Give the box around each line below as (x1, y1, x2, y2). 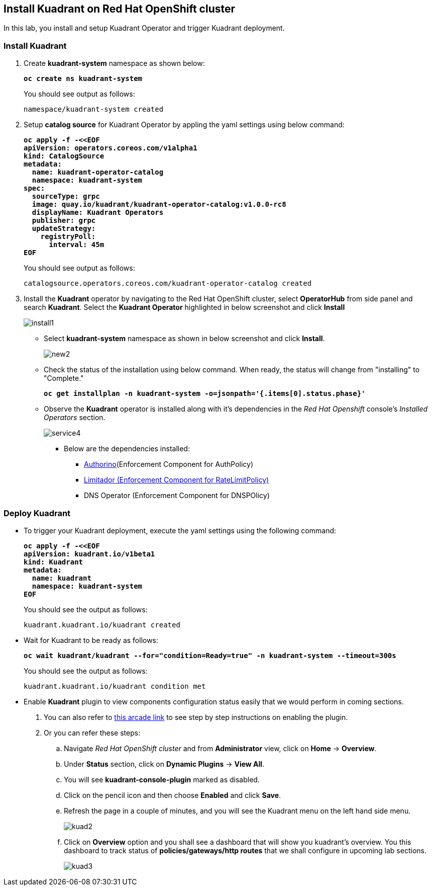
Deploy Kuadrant (4, 508, 71, 518)
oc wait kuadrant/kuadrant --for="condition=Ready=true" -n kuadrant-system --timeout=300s (24, 651, 396, 660)
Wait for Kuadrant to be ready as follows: (24, 635, 159, 644)
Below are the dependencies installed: (64, 444, 190, 453)
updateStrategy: (32, 224, 96, 233)
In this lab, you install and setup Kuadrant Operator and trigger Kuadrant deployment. (4, 24, 285, 33)
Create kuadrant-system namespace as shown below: (24, 59, 205, 68)
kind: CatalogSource (24, 152, 104, 160)
